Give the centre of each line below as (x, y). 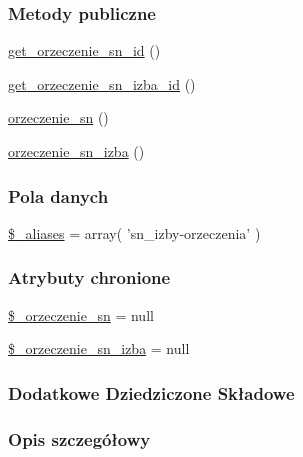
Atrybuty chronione (89, 277)
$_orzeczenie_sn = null (81, 314)
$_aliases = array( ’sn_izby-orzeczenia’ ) (134, 232)
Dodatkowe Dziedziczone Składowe (151, 392)
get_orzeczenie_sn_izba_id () (102, 83)
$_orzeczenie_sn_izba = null (99, 348)
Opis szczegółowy (79, 438)
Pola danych (58, 195)
